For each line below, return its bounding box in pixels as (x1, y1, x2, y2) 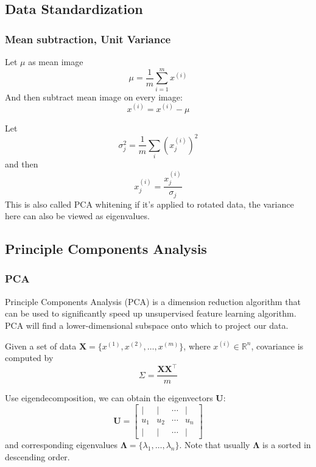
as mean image (28, 55, 83, 68)
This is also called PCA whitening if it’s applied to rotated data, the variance (5, 197, 294, 210)
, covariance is (251, 339, 304, 352)
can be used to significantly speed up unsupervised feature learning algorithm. (5, 307, 297, 320)
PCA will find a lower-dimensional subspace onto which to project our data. (5, 318, 289, 331)
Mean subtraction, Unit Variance (5, 31, 171, 46)
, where (183, 339, 211, 352)
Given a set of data (5, 339, 77, 352)
